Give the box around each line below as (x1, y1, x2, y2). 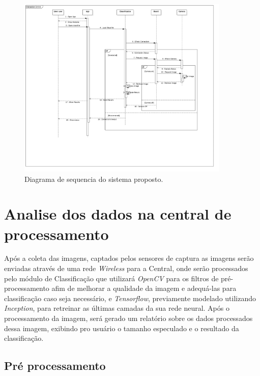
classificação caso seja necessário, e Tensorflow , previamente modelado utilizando (4, 292, 256, 303)
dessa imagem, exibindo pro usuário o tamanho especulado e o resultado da (4, 323, 239, 333)
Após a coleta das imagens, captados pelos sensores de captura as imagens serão (4, 253, 254, 263)
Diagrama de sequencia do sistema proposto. (24, 173, 163, 184)
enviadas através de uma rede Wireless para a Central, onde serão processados (4, 263, 248, 274)
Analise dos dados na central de (4, 203, 232, 224)
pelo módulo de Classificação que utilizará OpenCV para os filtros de (4, 273, 219, 283)
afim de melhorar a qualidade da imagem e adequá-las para (51, 283, 237, 293)
